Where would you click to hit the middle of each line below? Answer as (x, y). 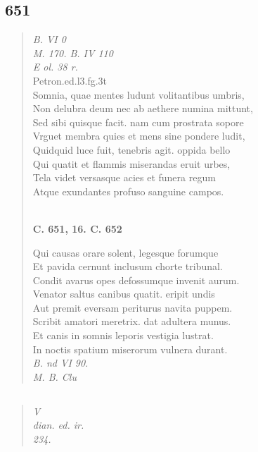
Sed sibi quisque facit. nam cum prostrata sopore (138, 122)
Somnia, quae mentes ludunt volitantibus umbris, (138, 94)
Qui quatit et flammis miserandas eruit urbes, (131, 163)
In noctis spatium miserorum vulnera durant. (130, 349)
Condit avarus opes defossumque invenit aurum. (136, 280)
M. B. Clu (54, 376)
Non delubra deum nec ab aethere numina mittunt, (143, 108)
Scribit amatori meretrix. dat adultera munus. (132, 321)
